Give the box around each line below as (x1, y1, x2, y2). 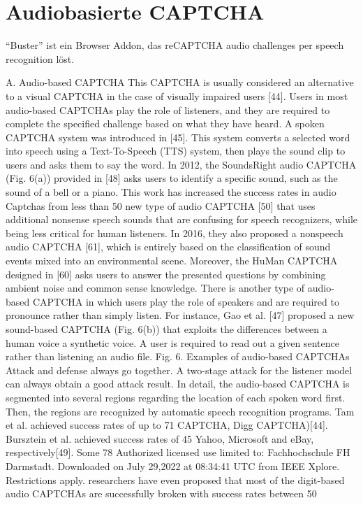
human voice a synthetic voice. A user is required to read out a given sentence (6, 335, 339, 350)
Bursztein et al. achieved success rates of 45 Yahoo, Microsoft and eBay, (6, 431, 314, 446)
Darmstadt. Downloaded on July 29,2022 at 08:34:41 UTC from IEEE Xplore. (6, 458, 340, 473)
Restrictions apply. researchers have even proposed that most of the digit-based (6, 472, 345, 487)
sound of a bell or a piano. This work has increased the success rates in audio (6, 185, 336, 199)
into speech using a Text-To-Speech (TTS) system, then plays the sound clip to (6, 143, 346, 158)
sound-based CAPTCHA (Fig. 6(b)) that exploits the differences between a (6, 322, 327, 336)
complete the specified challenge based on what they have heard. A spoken (6, 116, 325, 131)
